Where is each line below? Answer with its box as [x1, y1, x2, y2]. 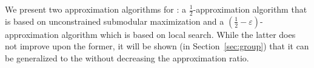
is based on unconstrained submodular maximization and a [5, 14, 224, 27]
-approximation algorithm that [193, 3, 307, 15]
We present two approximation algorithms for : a [5, 3, 186, 15]
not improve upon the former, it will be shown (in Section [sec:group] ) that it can [5, 40, 309, 52]
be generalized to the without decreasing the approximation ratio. [5, 52, 249, 64]
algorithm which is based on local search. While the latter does [61, 28, 296, 40]
